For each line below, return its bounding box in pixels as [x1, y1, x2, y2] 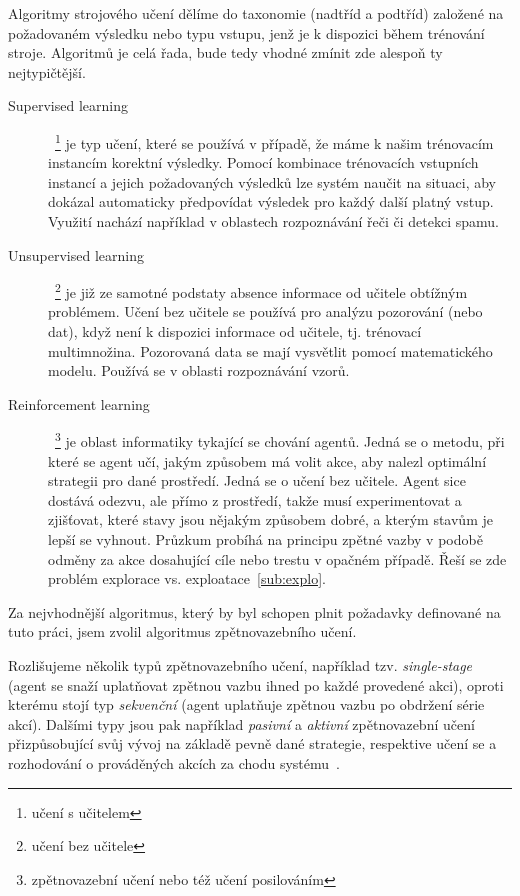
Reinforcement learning [8, 393, 150, 414]
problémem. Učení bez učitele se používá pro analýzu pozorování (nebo [48, 301, 483, 322]
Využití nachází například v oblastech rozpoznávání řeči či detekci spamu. [48, 211, 499, 231]
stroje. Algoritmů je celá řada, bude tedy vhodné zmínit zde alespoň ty [8, 42, 443, 63]
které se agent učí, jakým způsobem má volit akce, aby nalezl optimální [48, 450, 487, 471]
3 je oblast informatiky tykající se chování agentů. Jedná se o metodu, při [55, 428, 505, 452]
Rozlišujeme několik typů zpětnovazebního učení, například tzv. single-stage [8, 655, 473, 675]
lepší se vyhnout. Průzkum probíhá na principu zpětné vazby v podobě [48, 529, 483, 550]
